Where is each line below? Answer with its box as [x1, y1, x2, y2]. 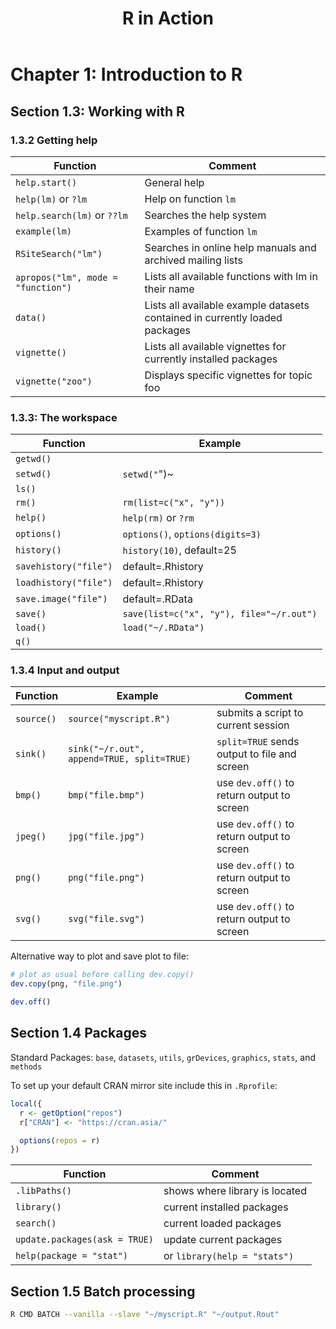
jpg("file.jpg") [68, 831, 145, 842]
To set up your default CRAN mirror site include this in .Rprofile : [10, 1079, 278, 1091]
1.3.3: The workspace [10, 410, 118, 424]
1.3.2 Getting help [10, 133, 98, 147]
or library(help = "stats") [163, 1249, 295, 1263]
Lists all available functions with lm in [144, 269, 318, 283]
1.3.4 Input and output [10, 663, 120, 677]
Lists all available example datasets [144, 298, 310, 312]
